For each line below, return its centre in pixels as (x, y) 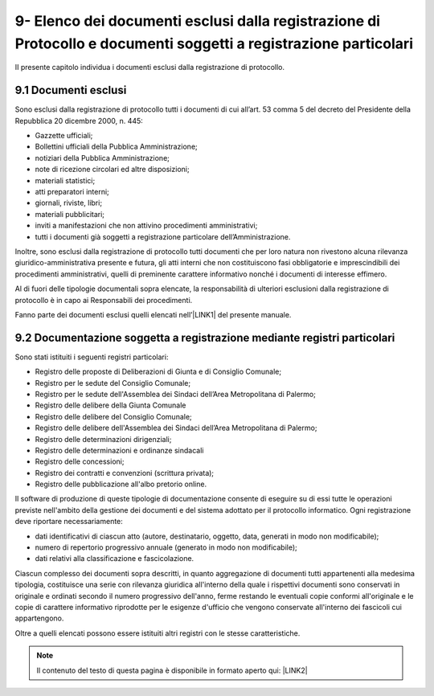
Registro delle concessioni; (80, 461)
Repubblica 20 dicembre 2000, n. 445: (79, 121)
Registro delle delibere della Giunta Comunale (111, 405)
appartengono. (39, 618)
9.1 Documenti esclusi (71, 90)
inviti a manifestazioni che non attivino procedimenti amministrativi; (146, 226)
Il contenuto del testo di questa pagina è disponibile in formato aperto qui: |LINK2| (172, 670)
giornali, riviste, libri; (69, 203)
